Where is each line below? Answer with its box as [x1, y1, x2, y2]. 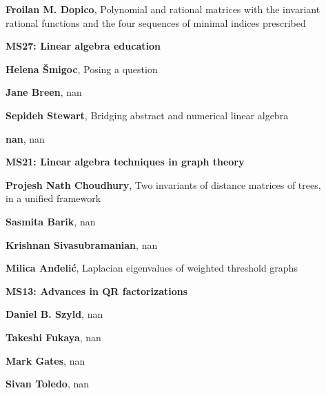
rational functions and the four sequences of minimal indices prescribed [6, 15, 306, 30]
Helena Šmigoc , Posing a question [6, 61, 158, 76]
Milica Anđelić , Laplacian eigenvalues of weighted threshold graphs [6, 261, 298, 275]
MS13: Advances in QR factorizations [6, 283, 188, 298]
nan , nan [6, 131, 45, 145]
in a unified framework [6, 191, 101, 205]
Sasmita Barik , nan [6, 214, 96, 228]
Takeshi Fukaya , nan [6, 330, 101, 344]
